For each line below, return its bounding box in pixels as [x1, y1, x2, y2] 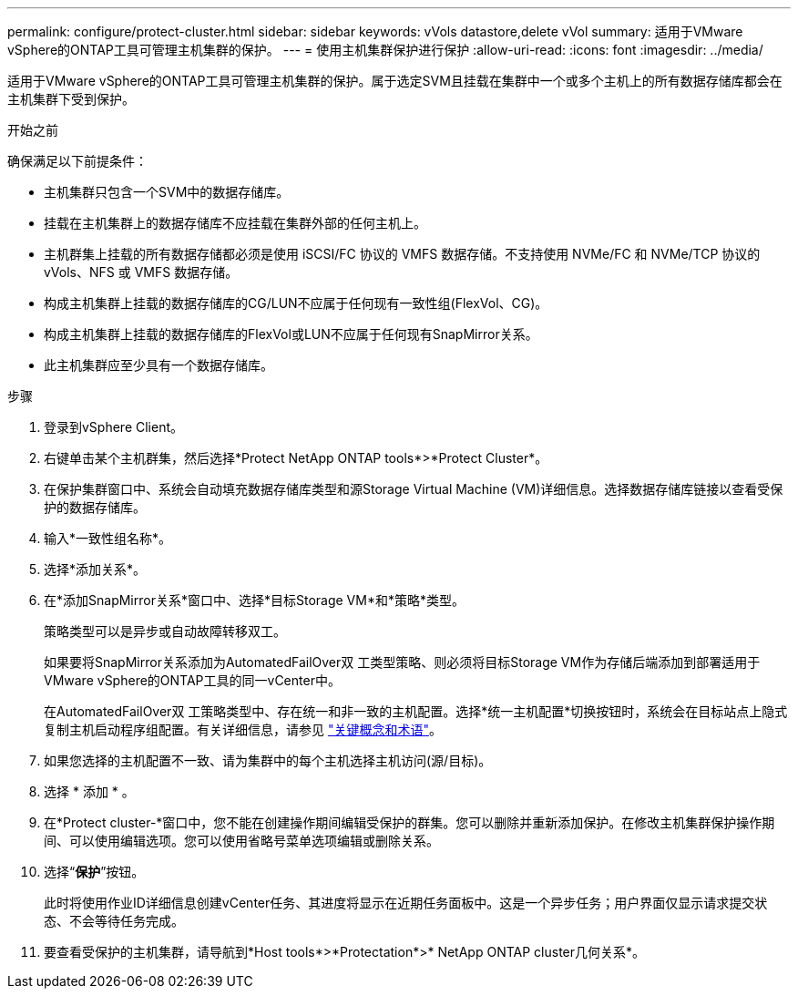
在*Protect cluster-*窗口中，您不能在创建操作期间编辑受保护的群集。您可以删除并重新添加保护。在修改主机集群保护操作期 [44, 815, 775, 830]
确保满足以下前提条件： [7, 153, 148, 169]
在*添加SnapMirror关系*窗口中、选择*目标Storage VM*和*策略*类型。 [44, 592, 465, 608]
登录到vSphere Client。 [44, 419, 184, 435]
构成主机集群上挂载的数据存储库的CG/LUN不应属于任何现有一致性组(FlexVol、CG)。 [44, 295, 548, 311]
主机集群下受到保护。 [7, 91, 135, 107]
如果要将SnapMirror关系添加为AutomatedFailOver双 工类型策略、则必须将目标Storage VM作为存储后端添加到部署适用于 [44, 654, 761, 670]
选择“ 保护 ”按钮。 [44, 864, 145, 879]
